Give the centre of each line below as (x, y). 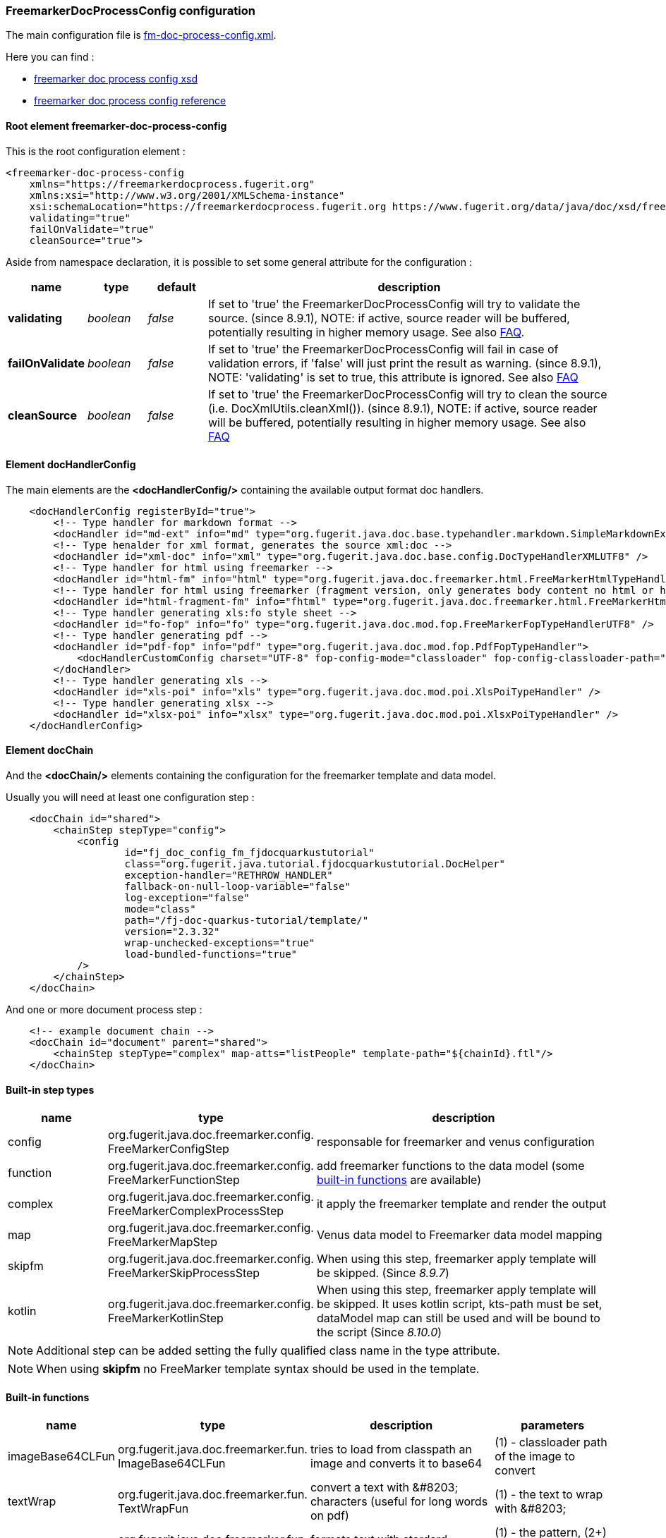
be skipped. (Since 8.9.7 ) (383, 1273)
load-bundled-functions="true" (211, 954)
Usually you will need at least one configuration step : (130, 798)
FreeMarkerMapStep (163, 1242)
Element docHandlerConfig (71, 465)
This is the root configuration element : (96, 151)
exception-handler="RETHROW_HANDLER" (229, 875)
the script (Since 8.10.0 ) (379, 1332)
